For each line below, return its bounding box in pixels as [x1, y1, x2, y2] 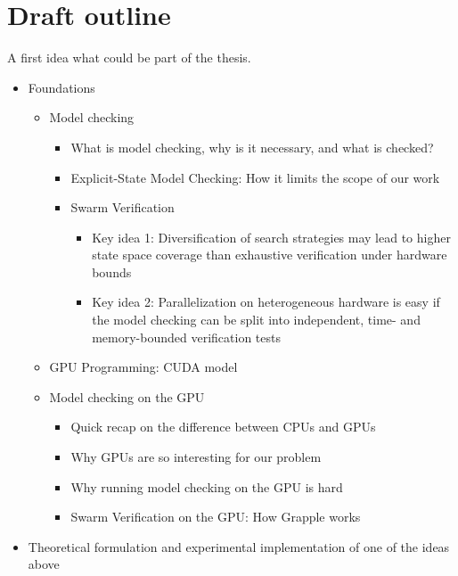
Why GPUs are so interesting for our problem [70, 448, 322, 466]
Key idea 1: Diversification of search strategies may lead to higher [92, 227, 451, 246]
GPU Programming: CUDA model [49, 358, 238, 376]
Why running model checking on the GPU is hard [70, 477, 343, 496]
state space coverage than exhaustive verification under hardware [92, 245, 447, 264]
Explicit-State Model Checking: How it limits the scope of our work [70, 168, 440, 186]
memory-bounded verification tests [92, 327, 281, 346]
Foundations [28, 78, 95, 96]
